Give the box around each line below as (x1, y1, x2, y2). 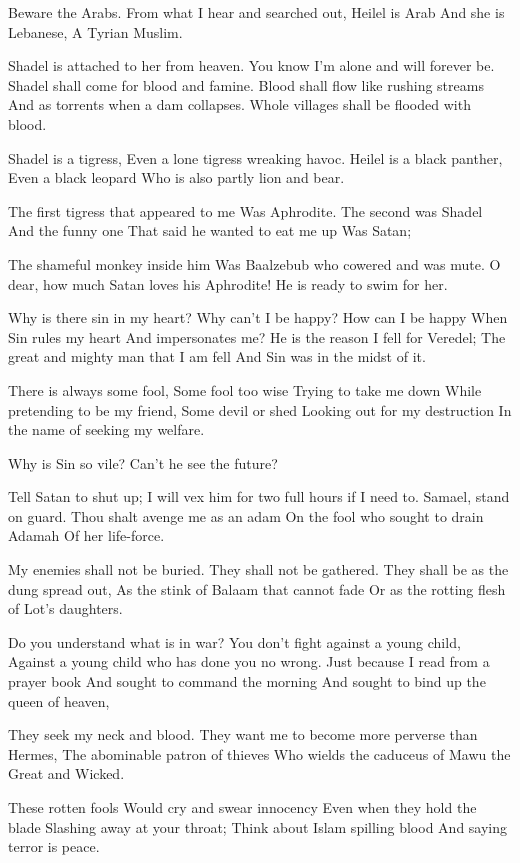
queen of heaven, (8, 690, 110, 711)
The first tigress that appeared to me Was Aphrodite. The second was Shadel (8, 200, 483, 221)
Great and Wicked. (8, 763, 125, 784)
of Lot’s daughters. (8, 598, 123, 619)
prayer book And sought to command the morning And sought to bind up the (8, 671, 486, 692)
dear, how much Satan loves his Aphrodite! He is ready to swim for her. (8, 273, 448, 294)
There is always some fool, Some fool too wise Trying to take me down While (8, 379, 482, 400)
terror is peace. (8, 836, 100, 857)
